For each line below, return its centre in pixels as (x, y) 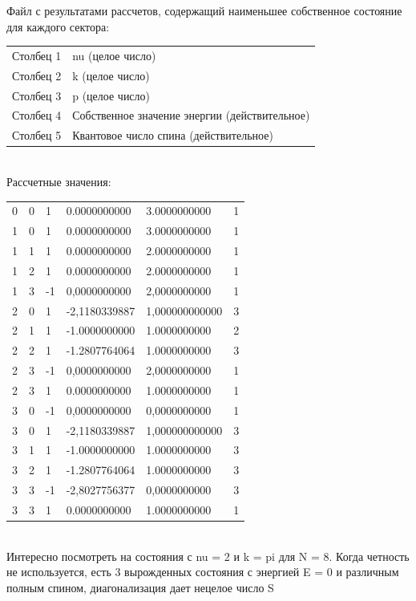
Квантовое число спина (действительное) (173, 135)
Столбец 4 (37, 115)
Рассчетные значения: (59, 181)
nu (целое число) (114, 55)
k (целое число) (111, 75)
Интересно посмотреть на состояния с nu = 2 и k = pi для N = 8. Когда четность (208, 556)
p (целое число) (111, 95)
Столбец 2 (37, 75)
